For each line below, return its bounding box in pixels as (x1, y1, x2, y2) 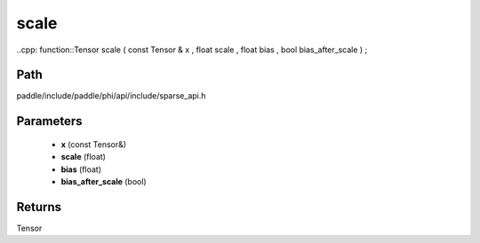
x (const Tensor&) (60, 138, 127, 150)
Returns (16, 200, 62, 215)
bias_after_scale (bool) (60, 176, 147, 187)
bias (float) (60, 164, 102, 175)
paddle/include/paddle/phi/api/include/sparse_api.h (16, 90, 206, 101)
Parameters (16, 114, 83, 129)
